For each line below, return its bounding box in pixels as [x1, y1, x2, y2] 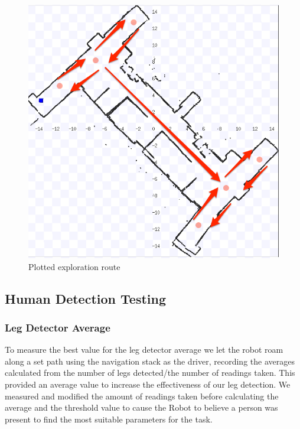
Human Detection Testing [5, 289, 166, 307]
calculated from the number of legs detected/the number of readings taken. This [5, 366, 295, 379]
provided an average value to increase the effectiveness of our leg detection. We [5, 378, 291, 390]
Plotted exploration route [28, 260, 120, 272]
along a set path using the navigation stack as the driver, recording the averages [5, 355, 295, 367]
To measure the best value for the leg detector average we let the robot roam [5, 343, 283, 356]
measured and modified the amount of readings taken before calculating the [5, 389, 279, 402]
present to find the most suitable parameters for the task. [5, 412, 213, 425]
